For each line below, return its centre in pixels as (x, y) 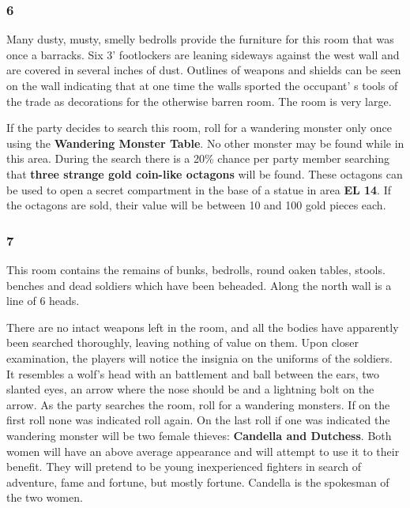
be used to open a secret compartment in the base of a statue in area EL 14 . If (199, 189)
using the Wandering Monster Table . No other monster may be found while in (205, 143)
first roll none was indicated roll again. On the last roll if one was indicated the (198, 420)
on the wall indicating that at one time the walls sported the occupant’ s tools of (202, 85)
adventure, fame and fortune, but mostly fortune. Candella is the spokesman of (198, 482)
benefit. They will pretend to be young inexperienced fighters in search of (184, 467)
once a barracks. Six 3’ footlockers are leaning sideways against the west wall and (203, 54)
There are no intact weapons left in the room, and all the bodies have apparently (203, 327)
